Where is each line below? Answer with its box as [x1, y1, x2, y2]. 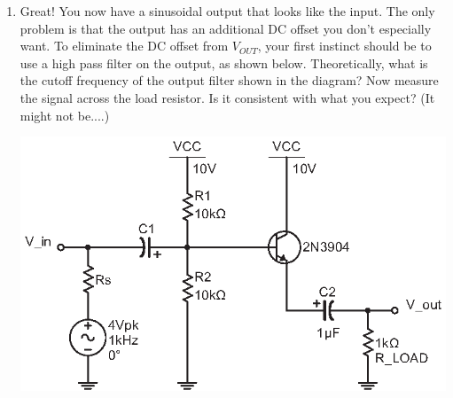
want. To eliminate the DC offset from [20, 36, 229, 55]
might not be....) [20, 105, 110, 124]
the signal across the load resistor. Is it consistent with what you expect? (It [20, 88, 435, 106]
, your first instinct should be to [257, 36, 432, 55]
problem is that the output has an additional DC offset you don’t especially [20, 19, 432, 37]
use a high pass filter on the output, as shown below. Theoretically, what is [20, 53, 428, 72]
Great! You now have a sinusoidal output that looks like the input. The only [20, 2, 435, 20]
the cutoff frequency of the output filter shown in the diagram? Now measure [20, 71, 439, 90]
